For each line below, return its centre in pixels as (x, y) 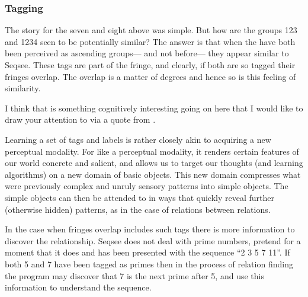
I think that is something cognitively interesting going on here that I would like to (154, 108)
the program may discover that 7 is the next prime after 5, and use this (134, 275)
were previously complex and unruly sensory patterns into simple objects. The (147, 186)
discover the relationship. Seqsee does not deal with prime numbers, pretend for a (153, 240)
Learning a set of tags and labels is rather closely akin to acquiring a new (138, 139)
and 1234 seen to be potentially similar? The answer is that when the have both (150, 41)
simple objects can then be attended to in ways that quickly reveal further (139, 197)
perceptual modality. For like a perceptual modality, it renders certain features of (152, 151)
